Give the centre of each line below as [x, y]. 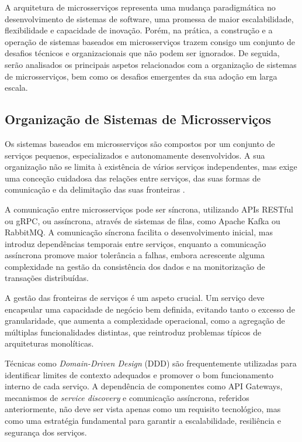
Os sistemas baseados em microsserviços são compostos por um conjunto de [140, 143]
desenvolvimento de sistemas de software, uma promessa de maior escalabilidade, [149, 18]
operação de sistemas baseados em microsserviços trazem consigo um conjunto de [150, 41]
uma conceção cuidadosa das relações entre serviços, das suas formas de [133, 178]
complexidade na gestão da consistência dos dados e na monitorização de [135, 266]
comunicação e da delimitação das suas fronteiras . [95, 189]
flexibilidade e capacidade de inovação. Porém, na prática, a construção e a [139, 30]
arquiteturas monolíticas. [49, 343]
